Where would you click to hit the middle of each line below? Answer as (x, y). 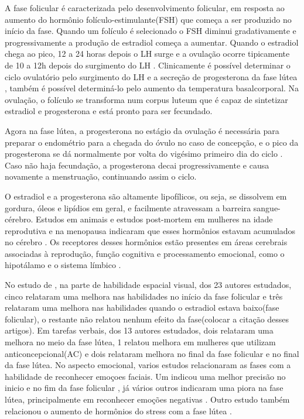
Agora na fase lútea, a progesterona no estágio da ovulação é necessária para (142, 130)
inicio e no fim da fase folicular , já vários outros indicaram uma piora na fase (144, 388)
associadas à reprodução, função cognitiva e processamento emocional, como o (145, 253)
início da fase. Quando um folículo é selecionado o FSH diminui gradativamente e (151, 31)
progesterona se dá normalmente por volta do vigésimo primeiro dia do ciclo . (144, 154)
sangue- (267, 207)
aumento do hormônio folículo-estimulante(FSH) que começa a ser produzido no (148, 19)
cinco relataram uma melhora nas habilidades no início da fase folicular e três (144, 296)
